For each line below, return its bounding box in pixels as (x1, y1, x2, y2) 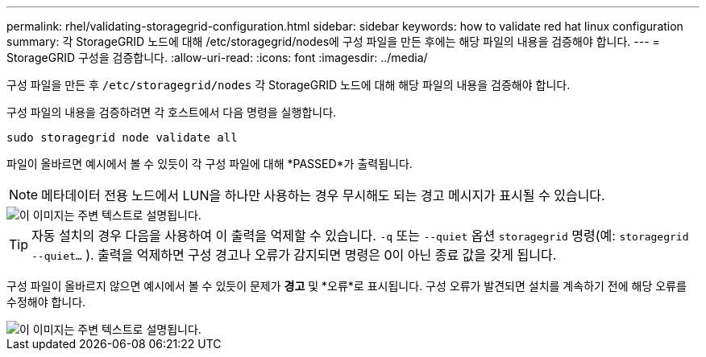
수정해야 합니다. (6, 295, 86, 309)
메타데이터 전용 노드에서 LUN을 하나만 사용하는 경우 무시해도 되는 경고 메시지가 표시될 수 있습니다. (41, 187, 605, 203)
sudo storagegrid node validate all (6, 131, 238, 144)
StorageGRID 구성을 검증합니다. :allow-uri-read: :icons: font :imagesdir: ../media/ (6, 51, 428, 64)
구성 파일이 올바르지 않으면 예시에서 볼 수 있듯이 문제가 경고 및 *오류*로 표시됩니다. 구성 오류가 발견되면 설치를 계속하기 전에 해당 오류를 (6, 279, 687, 293)
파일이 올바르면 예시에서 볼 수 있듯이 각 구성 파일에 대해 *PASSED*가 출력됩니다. (6, 157, 413, 170)
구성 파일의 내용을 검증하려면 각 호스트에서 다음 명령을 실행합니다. (6, 105, 337, 119)
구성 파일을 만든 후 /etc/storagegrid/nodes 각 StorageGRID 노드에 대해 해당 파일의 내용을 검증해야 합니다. (6, 78, 571, 92)
